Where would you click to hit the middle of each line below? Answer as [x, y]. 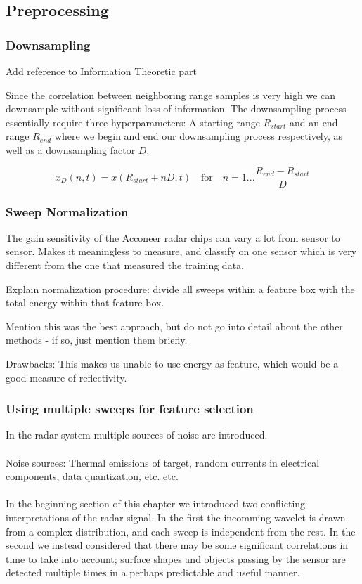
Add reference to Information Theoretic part [102, 71]
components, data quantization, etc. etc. [92, 476]
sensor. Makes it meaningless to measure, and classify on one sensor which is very [181, 251]
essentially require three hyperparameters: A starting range [133, 122]
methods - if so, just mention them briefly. [97, 340]
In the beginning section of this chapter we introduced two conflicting [156, 504]
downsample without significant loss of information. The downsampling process [176, 109]
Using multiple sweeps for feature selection [130, 409]
